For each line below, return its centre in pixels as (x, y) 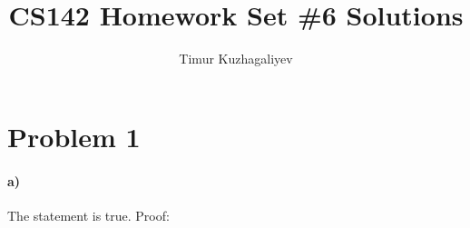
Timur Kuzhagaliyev (236, 59)
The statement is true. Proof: (88, 215)
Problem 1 (74, 136)
